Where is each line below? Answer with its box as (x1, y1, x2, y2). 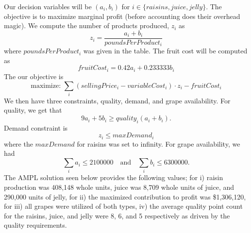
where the (4, 138, 33, 149)
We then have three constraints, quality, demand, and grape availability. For (4, 95, 231, 105)
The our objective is (4, 71, 64, 81)
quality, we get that (4, 105, 62, 115)
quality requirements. (4, 220, 67, 230)
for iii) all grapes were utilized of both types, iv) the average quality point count (4, 201, 243, 211)
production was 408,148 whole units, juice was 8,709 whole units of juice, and (4, 182, 234, 192)
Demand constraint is (4, 122, 68, 133)
